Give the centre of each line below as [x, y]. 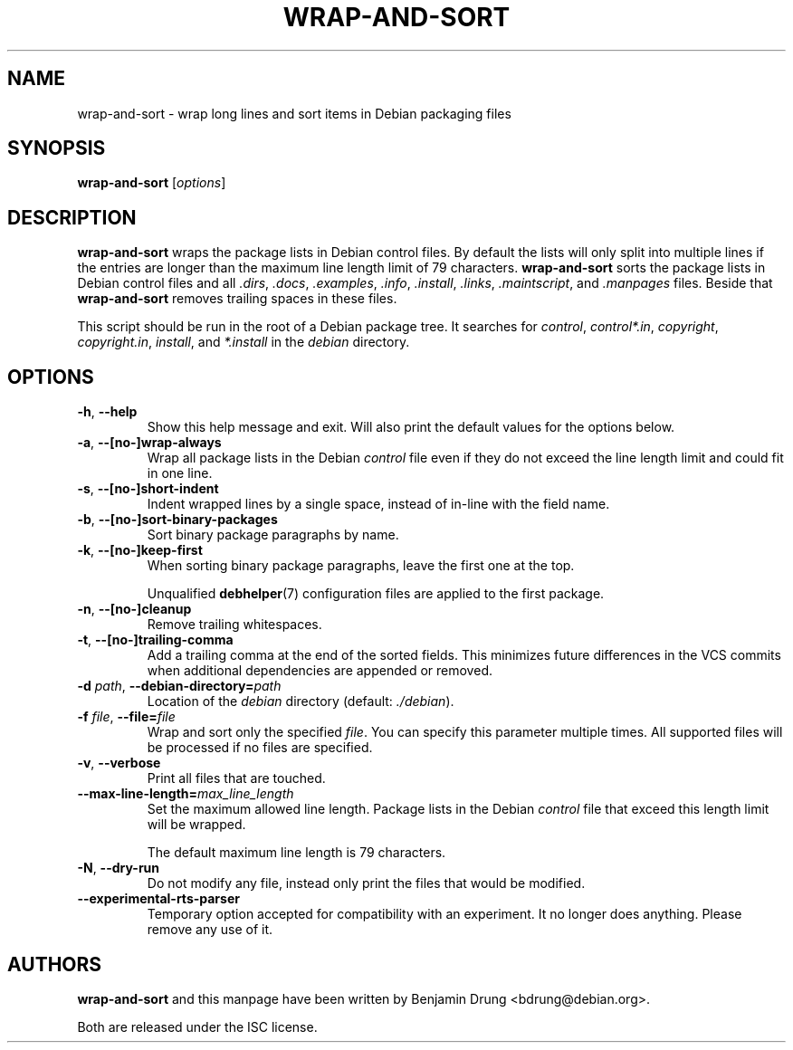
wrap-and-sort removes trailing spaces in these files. [237, 299]
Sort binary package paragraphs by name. [273, 535]
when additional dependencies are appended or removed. [320, 671]
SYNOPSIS [57, 148]
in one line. [180, 473]
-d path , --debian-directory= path [179, 686]
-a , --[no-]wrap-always [149, 443]
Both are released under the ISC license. [197, 1026]
